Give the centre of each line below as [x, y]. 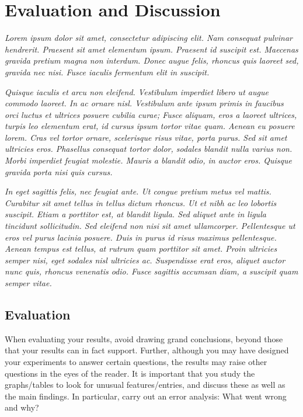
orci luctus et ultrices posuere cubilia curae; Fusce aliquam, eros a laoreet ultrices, [151, 114]
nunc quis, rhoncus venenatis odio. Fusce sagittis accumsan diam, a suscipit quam [151, 271]
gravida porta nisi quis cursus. [59, 171]
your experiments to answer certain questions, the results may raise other [136, 361]
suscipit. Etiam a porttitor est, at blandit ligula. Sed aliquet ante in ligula [135, 214]
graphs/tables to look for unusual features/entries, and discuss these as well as [145, 385]
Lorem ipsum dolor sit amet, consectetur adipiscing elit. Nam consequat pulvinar [149, 38]
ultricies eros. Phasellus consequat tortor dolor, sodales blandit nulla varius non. [149, 149]
